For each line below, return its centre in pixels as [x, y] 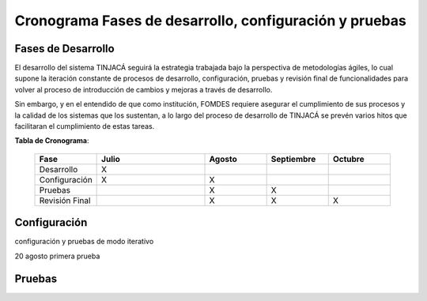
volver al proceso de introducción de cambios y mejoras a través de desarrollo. [144, 89]
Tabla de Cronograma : [52, 141]
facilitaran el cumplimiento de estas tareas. [85, 126]
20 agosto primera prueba [57, 256]
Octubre [348, 159]
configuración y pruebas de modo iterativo [84, 242]
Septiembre [293, 159]
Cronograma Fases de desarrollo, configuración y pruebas [210, 21]
